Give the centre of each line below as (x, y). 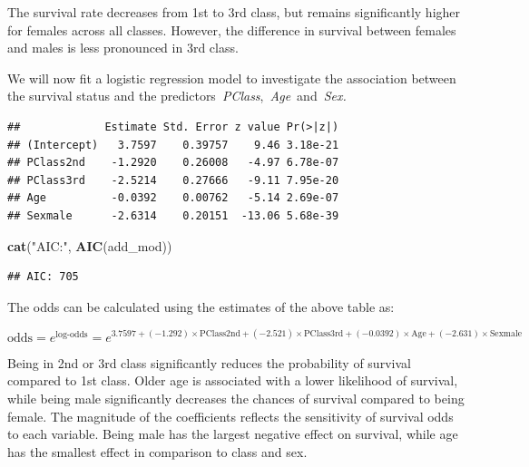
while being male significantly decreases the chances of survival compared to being (236, 398)
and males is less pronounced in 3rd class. (123, 48)
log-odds (72, 334)
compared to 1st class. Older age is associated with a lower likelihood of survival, (233, 380)
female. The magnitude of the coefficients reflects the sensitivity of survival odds (230, 416)
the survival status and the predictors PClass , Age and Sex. (177, 96)
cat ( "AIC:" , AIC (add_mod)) (90, 245)
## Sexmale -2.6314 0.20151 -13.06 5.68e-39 (173, 215)
